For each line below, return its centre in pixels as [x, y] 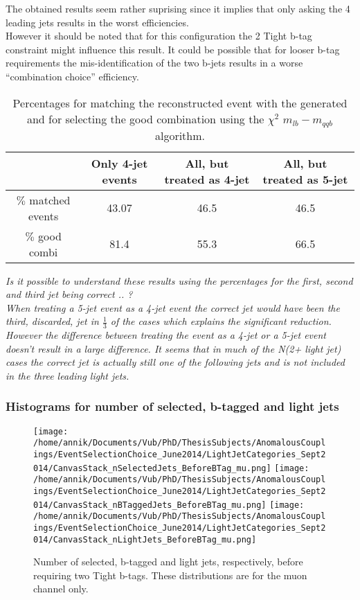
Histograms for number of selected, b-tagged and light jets [172, 406]
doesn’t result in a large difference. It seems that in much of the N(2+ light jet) [173, 348]
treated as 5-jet [305, 179]
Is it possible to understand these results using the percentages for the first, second [179, 280]
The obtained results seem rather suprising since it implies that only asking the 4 [178, 8]
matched [50, 200]
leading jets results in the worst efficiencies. [97, 22]
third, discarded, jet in [52, 321]
